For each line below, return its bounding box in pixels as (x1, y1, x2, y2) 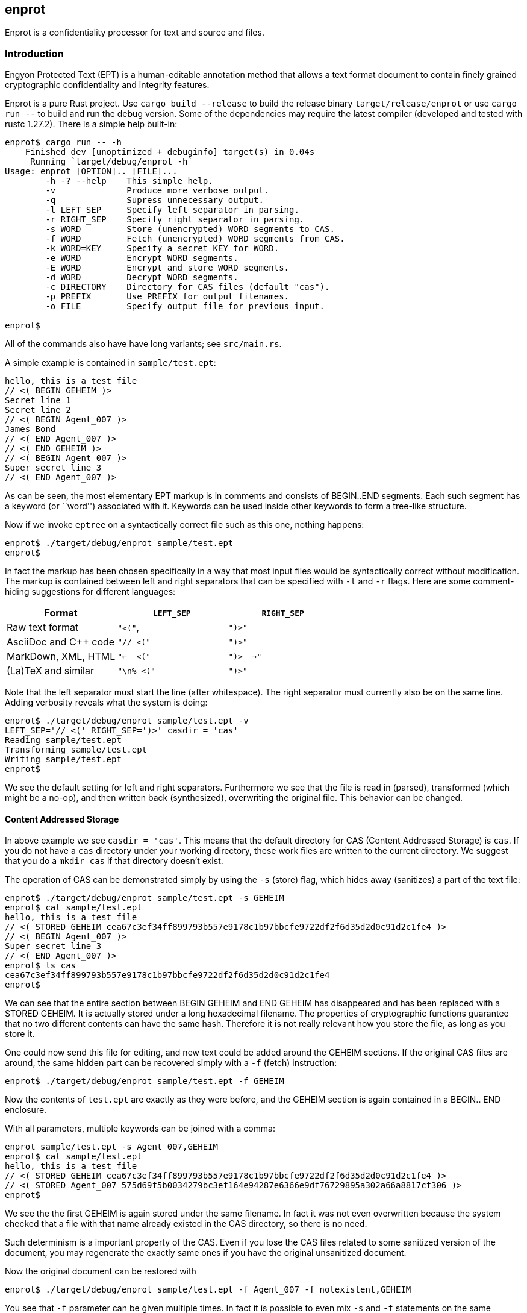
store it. (5, 1029, 35, 1039)
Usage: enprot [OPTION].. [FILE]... (5, 166, 178, 177)
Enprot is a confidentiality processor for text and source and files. (5, 27, 264, 38)
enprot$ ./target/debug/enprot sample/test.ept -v (5, 716, 249, 726)
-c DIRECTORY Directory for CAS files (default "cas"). (45, 282, 330, 292)
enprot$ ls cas (5, 960, 76, 971)
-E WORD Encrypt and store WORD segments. (45, 263, 290, 273)
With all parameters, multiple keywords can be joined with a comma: (5, 1123, 276, 1134)
